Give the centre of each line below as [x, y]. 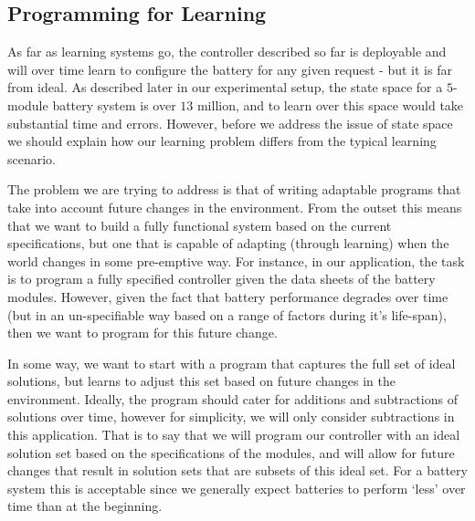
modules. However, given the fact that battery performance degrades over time [228, 296]
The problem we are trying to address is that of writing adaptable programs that [234, 189]
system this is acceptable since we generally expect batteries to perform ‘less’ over [237, 488]
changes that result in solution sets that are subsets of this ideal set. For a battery [237, 470]
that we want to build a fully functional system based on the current [200, 225]
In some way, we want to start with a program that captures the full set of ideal [232, 363]
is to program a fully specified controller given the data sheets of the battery [222, 279]
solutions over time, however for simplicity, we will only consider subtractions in [231, 417]
